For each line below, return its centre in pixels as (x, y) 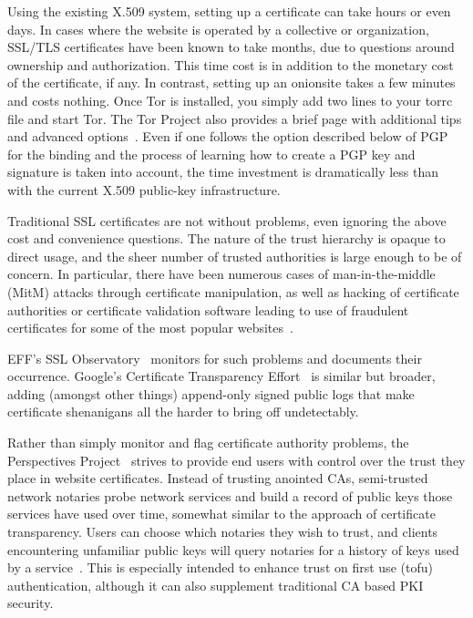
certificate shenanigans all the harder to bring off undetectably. (183, 412)
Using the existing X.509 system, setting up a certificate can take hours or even (229, 11)
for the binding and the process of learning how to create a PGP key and (211, 154)
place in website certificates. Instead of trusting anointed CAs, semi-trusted (218, 478)
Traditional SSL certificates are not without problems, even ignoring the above (227, 220)
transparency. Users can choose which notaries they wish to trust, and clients (223, 532)
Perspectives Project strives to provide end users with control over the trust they (236, 460)
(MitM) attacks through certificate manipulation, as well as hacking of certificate (233, 291)
